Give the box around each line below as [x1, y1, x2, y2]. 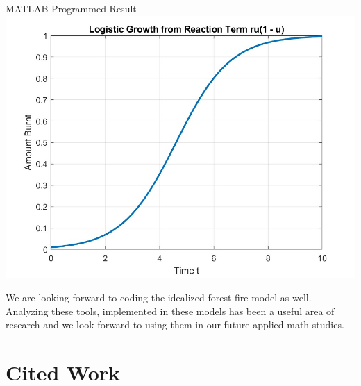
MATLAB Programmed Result [6, 1, 137, 15]
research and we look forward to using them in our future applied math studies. [6, 317, 344, 332]
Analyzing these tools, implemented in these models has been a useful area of [6, 303, 335, 318]
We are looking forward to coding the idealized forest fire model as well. [6, 290, 312, 305]
